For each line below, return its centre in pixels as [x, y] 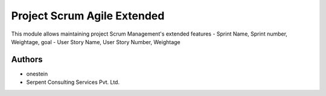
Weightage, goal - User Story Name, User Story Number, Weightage [96, 42]
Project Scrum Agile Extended [88, 16]
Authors [27, 59]
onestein [37, 74]
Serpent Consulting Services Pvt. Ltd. [73, 82]
